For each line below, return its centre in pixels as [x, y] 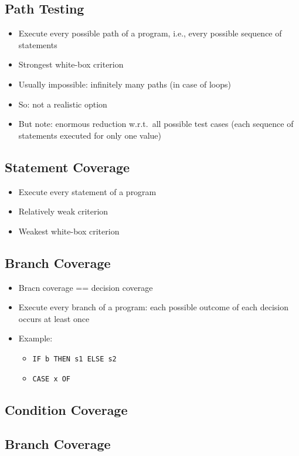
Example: [35, 338]
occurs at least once [54, 318]
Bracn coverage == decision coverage [86, 287]
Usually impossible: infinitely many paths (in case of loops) [125, 84]
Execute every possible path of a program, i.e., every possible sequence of [150, 33]
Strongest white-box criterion [71, 64]
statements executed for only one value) [90, 135]
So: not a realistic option [63, 104]
